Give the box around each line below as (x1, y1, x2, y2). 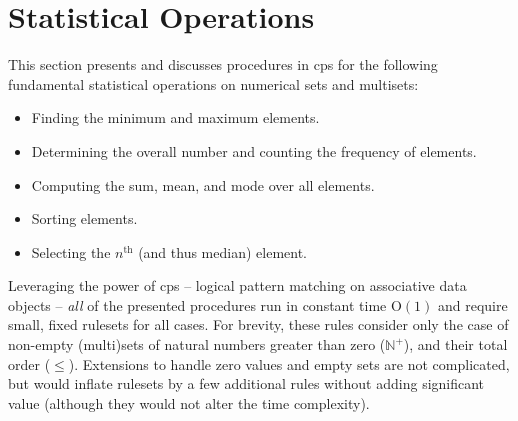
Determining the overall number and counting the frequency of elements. (31, 140, 477, 161)
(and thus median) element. (138, 241, 307, 262)
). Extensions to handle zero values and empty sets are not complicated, (68, 353, 510, 374)
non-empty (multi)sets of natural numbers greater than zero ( (8, 334, 386, 355)
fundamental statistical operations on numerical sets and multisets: (8, 73, 419, 94)
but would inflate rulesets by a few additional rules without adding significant (8, 373, 485, 394)
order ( (8, 353, 51, 374)
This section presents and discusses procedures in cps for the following (8, 54, 438, 75)
